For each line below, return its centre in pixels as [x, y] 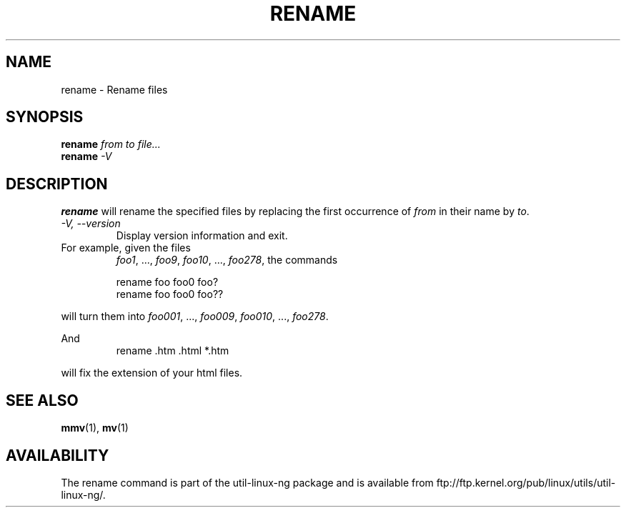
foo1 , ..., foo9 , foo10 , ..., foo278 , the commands [227, 260]
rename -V [86, 156]
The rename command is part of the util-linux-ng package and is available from [247, 482]
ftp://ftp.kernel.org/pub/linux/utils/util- [526, 482]
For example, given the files [126, 248]
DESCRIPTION [57, 184]
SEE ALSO [42, 400]
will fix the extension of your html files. [152, 373]
